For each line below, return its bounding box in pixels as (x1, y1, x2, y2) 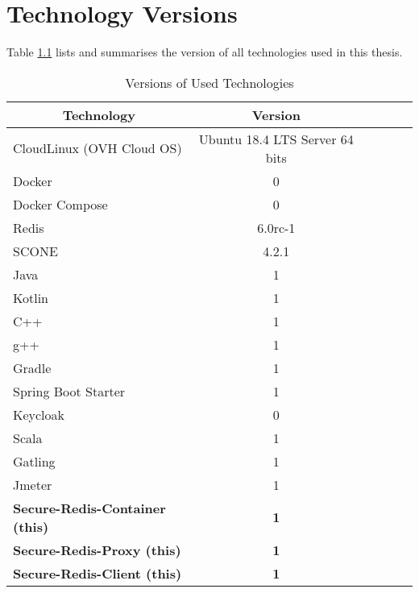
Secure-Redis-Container (13, 498, 166, 517)
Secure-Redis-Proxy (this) (13, 540, 181, 559)
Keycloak (13, 404, 65, 424)
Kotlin (13, 288, 49, 307)
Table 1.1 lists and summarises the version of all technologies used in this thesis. (6, 44, 403, 60)
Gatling (13, 451, 56, 471)
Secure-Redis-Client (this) (13, 563, 182, 583)
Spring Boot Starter (13, 381, 126, 400)
